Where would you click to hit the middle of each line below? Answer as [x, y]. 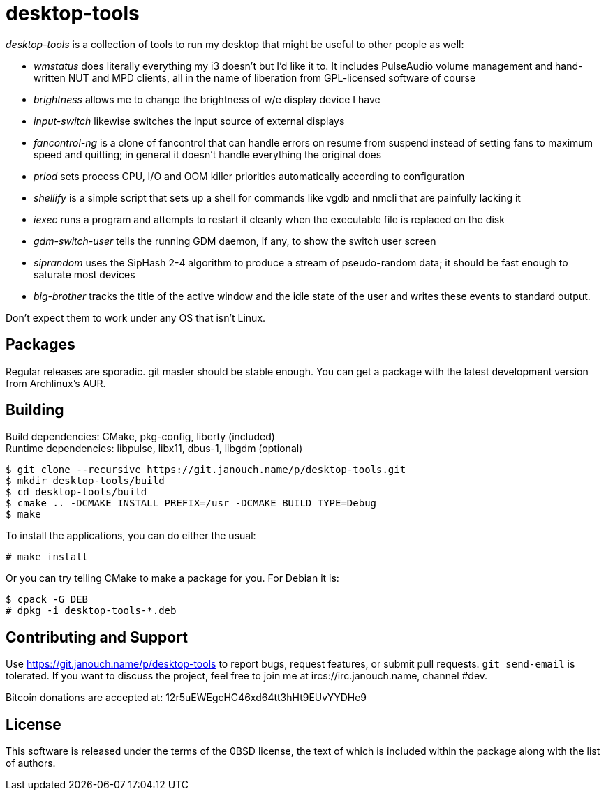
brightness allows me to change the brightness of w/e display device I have [207, 99]
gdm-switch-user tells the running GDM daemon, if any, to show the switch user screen [235, 241]
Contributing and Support [97, 637]
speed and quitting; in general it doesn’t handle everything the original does [208, 154]
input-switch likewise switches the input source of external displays [189, 121]
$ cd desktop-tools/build [76, 492]
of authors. [31, 763]
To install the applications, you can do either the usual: [131, 536]
